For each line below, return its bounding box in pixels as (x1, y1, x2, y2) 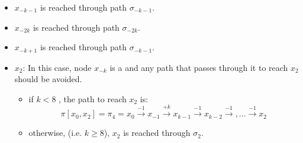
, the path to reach (59, 92, 127, 105)
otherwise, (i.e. (28, 126, 82, 139)
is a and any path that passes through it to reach (109, 61, 288, 73)
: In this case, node (22, 61, 92, 73)
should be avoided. (14, 73, 82, 85)
